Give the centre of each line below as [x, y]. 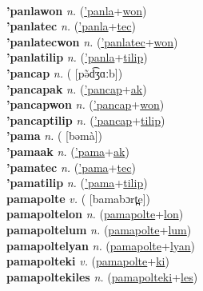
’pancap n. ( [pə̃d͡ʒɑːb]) [65, 72]
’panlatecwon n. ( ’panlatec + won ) [92, 41]
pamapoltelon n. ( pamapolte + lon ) [95, 214]
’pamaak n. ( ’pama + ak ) [68, 151]
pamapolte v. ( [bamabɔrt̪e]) [79, 198]
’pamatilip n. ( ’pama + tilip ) [77, 183]
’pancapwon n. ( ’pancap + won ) [86, 104]
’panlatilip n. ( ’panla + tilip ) [77, 57]
